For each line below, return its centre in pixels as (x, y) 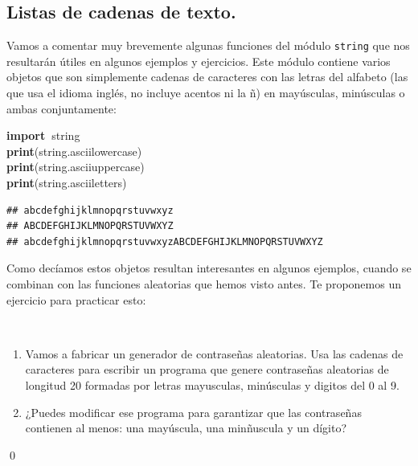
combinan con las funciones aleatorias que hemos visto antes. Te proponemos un (204, 283)
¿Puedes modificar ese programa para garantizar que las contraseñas (193, 412)
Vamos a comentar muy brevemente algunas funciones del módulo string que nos (208, 45)
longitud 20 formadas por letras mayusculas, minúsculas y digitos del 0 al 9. (212, 384)
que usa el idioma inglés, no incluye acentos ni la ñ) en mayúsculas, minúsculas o (206, 93)
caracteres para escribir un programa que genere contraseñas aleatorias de (207, 369)
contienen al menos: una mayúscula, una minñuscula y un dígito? (186, 428)
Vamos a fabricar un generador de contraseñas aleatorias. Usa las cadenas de (214, 353)
